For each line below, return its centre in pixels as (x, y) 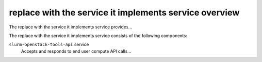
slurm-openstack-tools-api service (49, 44)
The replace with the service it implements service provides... (71, 27)
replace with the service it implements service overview (124, 12)
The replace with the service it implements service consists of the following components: (98, 36)
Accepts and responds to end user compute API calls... (76, 51)
